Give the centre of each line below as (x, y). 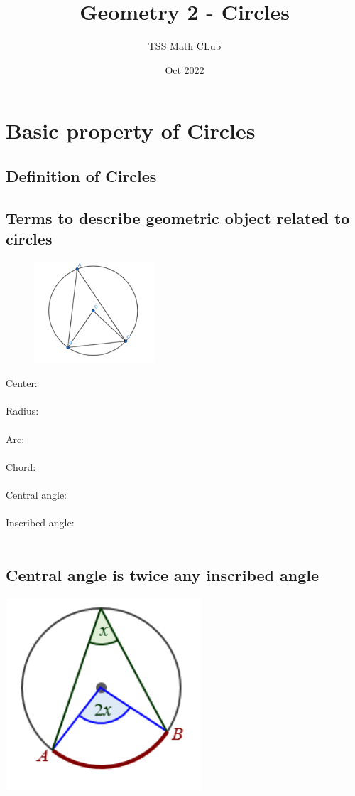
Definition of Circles (81, 175)
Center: (22, 383)
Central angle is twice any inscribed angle (163, 574)
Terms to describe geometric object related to (178, 217)
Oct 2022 (185, 69)
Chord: (21, 466)
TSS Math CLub (185, 46)
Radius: (22, 411)
